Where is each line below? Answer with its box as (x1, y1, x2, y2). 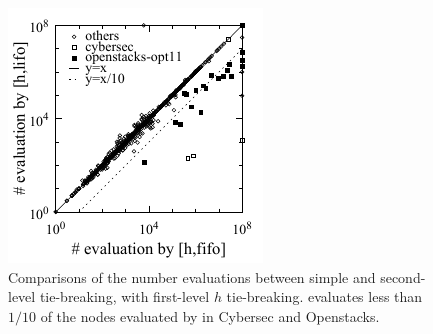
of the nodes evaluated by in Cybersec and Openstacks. (40, 305, 380, 326)
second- (380, 266, 426, 287)
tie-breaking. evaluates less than (226, 286, 423, 307)
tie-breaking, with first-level (39, 286, 210, 307)
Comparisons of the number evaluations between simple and (8, 266, 376, 287)
